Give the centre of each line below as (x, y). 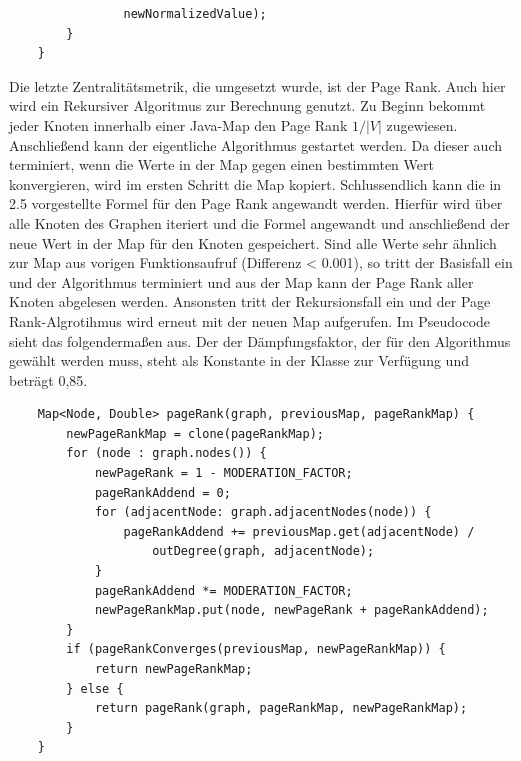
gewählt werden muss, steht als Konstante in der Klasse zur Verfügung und (239, 360)
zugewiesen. (422, 124)
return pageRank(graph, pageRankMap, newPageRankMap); (281, 708)
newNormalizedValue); (195, 14)
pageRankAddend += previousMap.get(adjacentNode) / (299, 531)
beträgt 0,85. (48, 379)
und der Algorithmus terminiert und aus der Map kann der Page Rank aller (241, 281)
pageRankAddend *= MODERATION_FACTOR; (223, 590)
